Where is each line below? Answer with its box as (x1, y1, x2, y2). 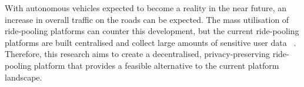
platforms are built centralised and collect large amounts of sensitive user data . (5, 36, 296, 48)
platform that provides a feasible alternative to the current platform (34, 59, 279, 71)
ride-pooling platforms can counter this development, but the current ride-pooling (5, 25, 299, 37)
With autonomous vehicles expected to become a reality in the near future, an (5, 2, 286, 14)
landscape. (5, 71, 42, 83)
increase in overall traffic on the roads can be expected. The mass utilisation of (5, 13, 289, 25)
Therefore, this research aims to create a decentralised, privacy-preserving (5, 48, 270, 60)
